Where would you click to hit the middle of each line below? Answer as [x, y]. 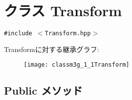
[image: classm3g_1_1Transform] [77, 65]
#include [18, 34]
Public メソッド [43, 90]
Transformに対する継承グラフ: [52, 49]
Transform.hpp [68, 34]
